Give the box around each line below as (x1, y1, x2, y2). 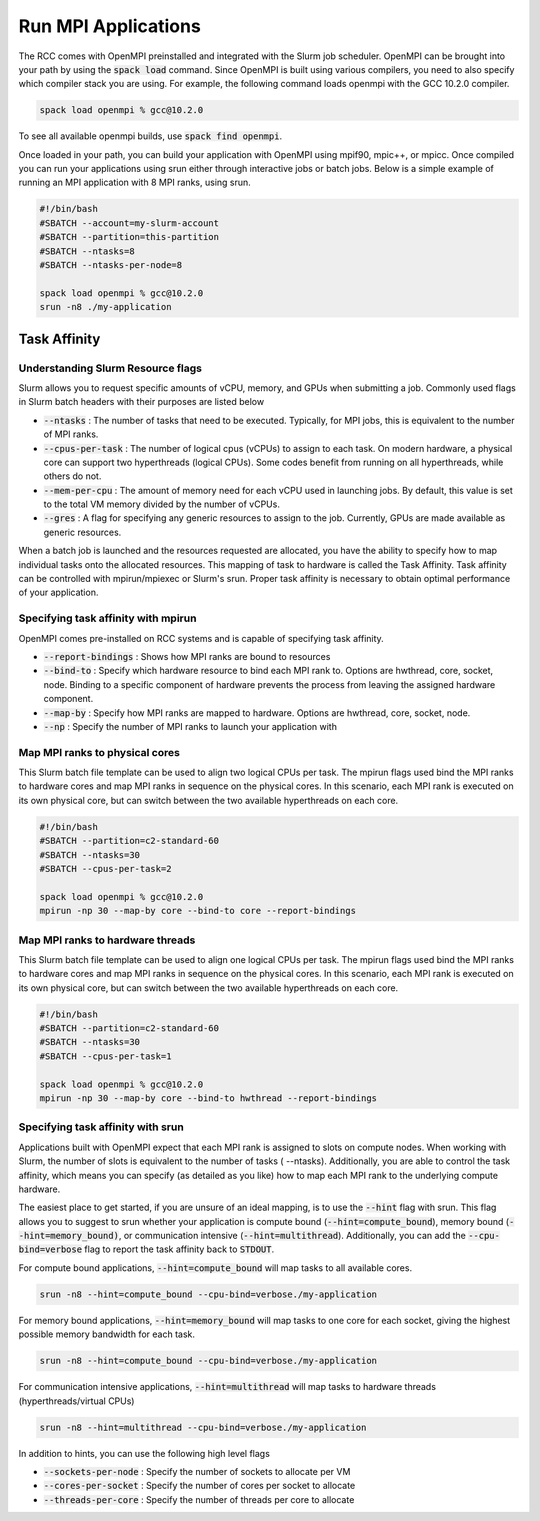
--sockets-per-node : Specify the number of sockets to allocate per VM (43, 1465, 351, 1477)
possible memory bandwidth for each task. (18, 1328, 195, 1340)
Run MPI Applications (18, 15, 202, 37)
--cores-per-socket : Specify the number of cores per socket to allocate (43, 1480, 356, 1492)
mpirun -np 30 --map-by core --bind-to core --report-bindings (39, 905, 357, 917)
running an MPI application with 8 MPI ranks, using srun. (18, 176, 252, 189)
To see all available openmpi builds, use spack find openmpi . (18, 130, 283, 142)
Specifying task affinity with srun (18, 1120, 184, 1134)
